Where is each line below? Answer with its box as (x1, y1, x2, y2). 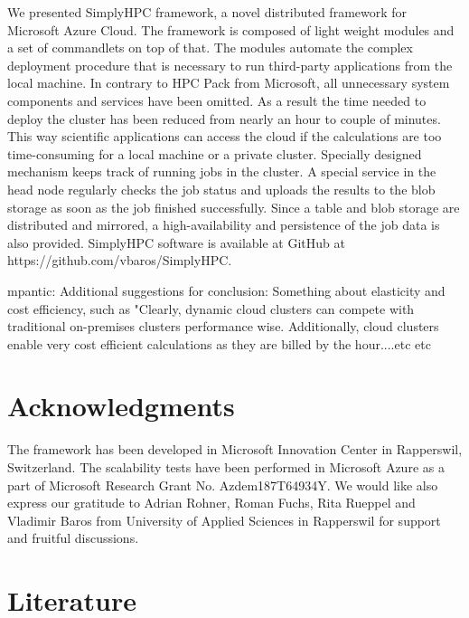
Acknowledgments (7, 387, 235, 424)
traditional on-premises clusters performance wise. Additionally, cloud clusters (7, 317, 439, 336)
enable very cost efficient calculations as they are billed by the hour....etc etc (7, 334, 431, 353)
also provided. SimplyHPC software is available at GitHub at (7, 233, 345, 252)
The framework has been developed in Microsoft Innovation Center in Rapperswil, (7, 440, 463, 459)
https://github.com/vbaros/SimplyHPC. (7, 251, 232, 270)
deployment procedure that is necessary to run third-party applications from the (7, 55, 453, 74)
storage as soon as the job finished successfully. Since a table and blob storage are (7, 197, 460, 216)
